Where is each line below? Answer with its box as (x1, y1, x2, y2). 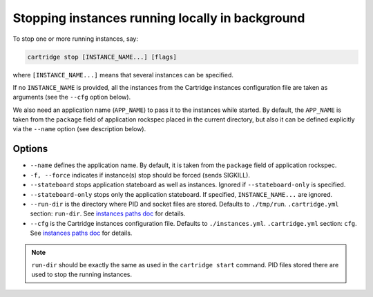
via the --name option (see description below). (12, 125, 146, 133)
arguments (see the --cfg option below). (12, 93, 131, 102)
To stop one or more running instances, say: (12, 35, 138, 43)
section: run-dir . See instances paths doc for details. (30, 209, 186, 218)
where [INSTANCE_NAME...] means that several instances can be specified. (12, 70, 234, 79)
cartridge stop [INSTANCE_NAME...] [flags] (27, 52, 178, 61)
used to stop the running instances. (31, 270, 133, 279)
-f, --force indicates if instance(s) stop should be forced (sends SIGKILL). (30, 171, 250, 179)
